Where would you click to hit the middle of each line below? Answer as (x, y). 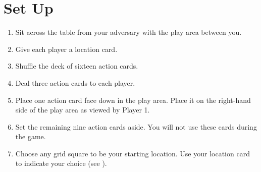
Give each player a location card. (66, 49)
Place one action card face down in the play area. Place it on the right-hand (133, 100)
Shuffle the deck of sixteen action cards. (77, 66)
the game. (31, 136)
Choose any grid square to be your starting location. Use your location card (133, 153)
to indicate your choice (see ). (61, 163)
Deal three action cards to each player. (75, 82)
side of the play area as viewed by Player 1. (83, 110)
